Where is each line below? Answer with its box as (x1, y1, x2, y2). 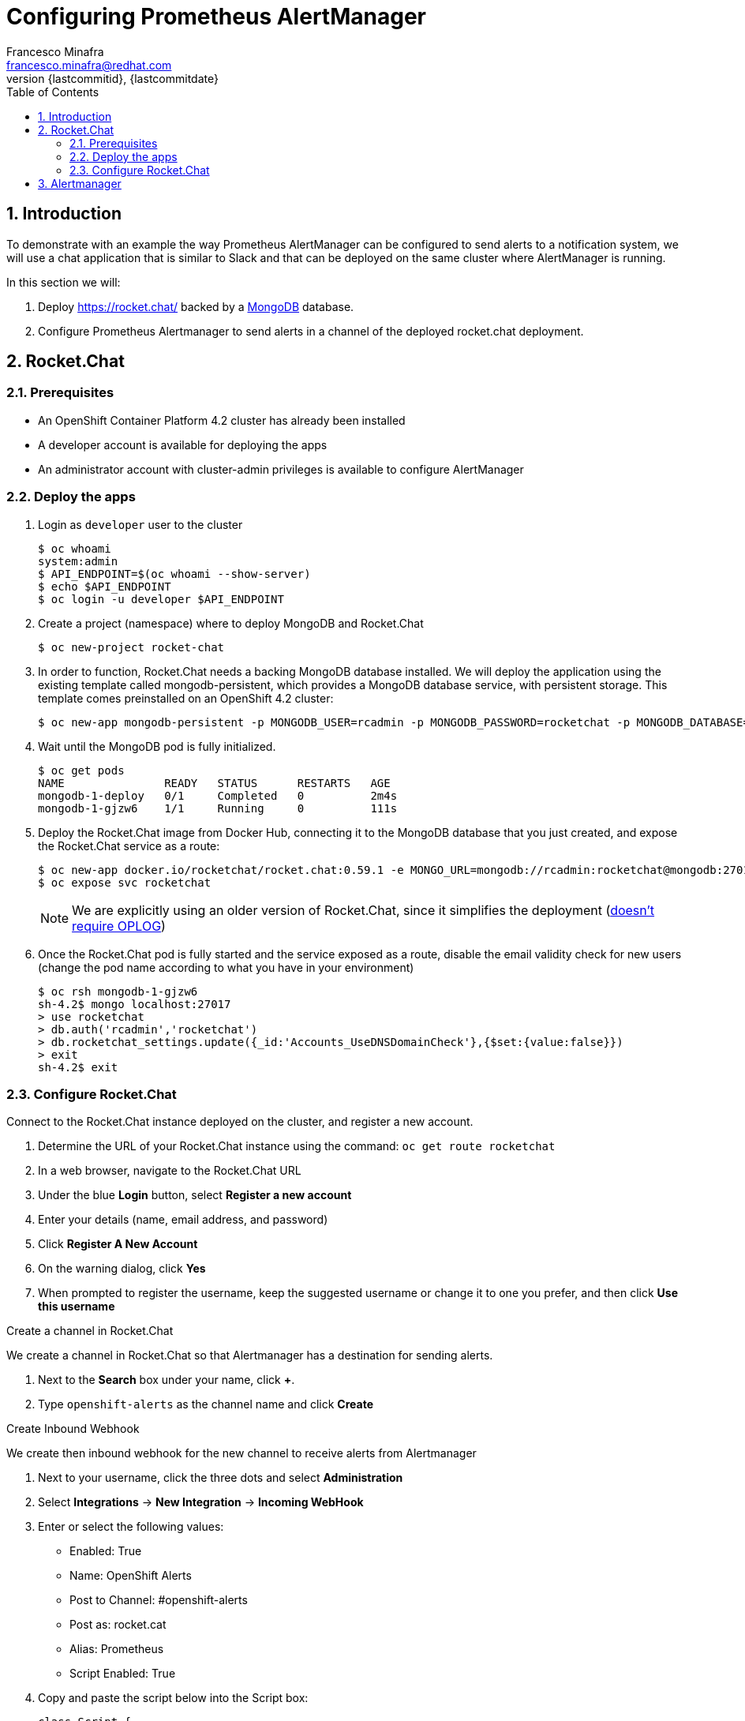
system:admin (38, 554, 118, 568)
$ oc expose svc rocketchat (38, 875, 212, 889)
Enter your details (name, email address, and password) (38, 1213, 328, 1227)
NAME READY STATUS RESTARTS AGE (38, 776, 391, 789)
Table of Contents (6, 84, 99, 99)
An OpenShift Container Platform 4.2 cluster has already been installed (38, 413, 406, 427)
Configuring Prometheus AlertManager (6, 3, 426, 30)
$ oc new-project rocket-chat (38, 640, 225, 654)
